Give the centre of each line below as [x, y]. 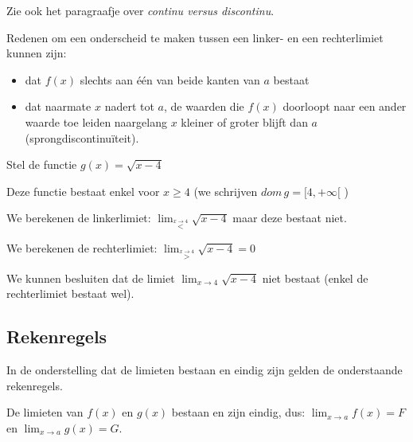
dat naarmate [58, 106]
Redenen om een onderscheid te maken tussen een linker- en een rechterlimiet [195, 37]
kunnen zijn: [37, 53]
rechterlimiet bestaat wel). [70, 293]
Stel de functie [42, 164]
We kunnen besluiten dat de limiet [91, 278]
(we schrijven [226, 191]
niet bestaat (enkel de [315, 278]
